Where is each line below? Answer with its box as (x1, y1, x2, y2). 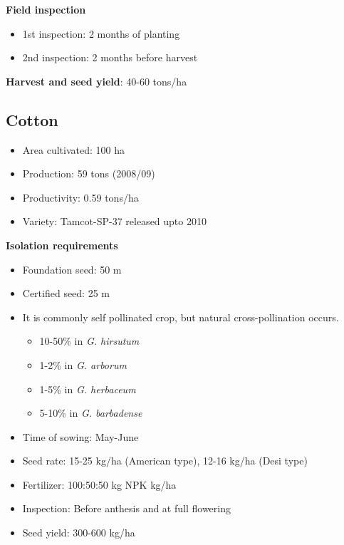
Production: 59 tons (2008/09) (22, 166, 155, 181)
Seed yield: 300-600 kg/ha (22, 525, 135, 540)
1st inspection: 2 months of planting (22, 26, 180, 41)
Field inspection (6, 2, 86, 16)
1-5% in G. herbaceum (39, 381, 136, 396)
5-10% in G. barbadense (39, 405, 142, 420)
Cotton (6, 108, 58, 130)
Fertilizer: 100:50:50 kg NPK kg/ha (22, 477, 177, 492)
